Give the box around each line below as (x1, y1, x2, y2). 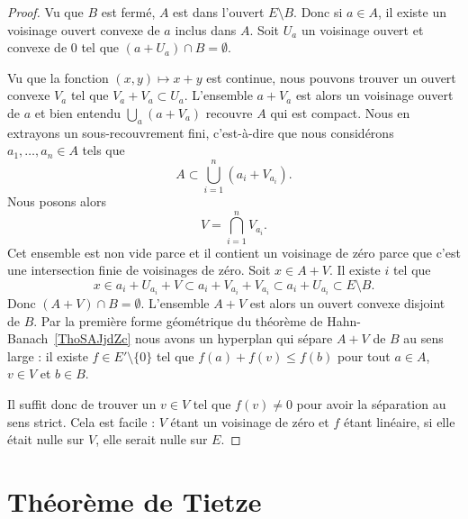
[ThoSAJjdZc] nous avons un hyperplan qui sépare (54, 329, 333, 348)
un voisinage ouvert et (301, 20, 424, 39)
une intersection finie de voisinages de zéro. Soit (7, 260, 271, 279)
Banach (7, 329, 49, 348)
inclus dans (175, 20, 237, 39)
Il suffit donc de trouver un (7, 395, 157, 414)
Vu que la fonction (7, 68, 109, 86)
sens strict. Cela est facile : (7, 412, 156, 431)
